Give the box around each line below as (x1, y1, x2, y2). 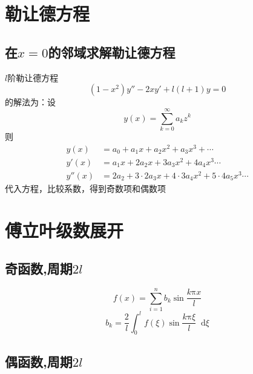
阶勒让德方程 (7, 71, 59, 84)
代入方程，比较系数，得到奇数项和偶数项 (5, 182, 166, 194)
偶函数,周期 (5, 352, 73, 370)
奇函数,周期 (5, 259, 73, 278)
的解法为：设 (5, 96, 56, 108)
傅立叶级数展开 (5, 217, 124, 242)
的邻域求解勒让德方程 (48, 42, 176, 61)
